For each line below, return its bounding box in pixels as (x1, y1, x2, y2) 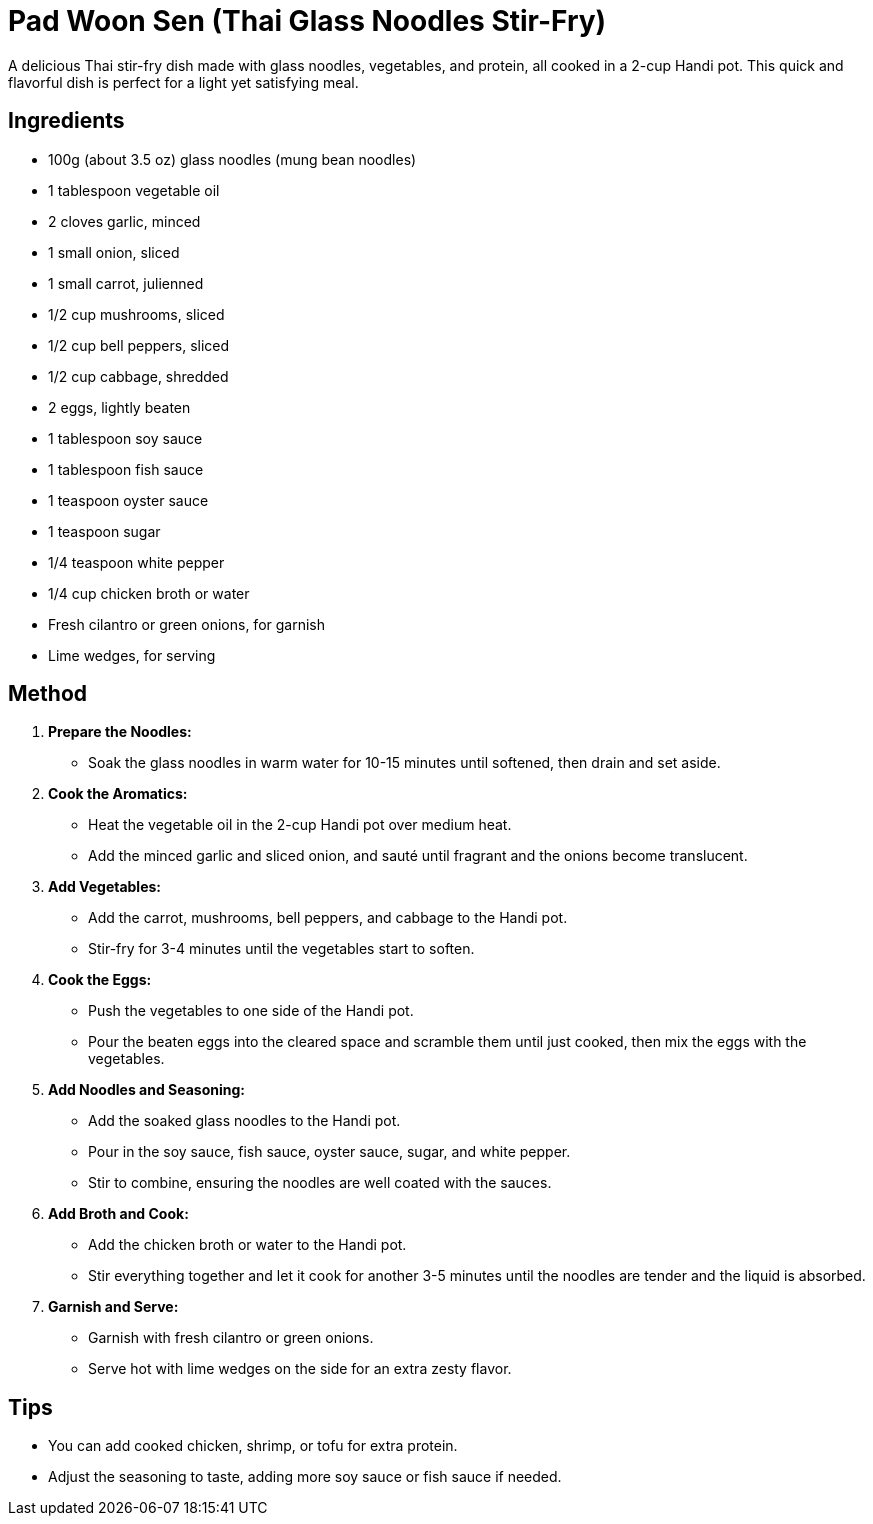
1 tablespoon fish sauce (48, 460, 204, 478)
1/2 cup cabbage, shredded (48, 367, 229, 385)
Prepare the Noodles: (48, 723, 192, 741)
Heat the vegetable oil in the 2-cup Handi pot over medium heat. (88, 816, 512, 834)
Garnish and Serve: (48, 1298, 179, 1316)
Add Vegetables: (48, 878, 162, 896)
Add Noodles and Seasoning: (48, 1081, 245, 1099)
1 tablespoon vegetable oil (48, 181, 220, 199)
